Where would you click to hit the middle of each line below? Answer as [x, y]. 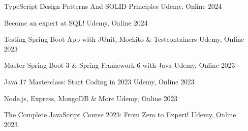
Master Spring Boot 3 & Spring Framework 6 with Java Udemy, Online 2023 [120, 65]
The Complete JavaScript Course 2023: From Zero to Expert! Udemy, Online [120, 115]
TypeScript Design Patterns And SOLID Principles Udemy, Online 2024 [113, 6]
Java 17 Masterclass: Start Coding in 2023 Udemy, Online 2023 [99, 81]
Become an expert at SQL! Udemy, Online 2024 [76, 22]
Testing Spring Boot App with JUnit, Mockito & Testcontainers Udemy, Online [124, 39]
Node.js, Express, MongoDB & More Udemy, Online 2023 [91, 98]
